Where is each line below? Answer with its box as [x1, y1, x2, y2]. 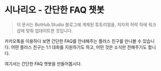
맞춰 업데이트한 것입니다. [25, 27, 73, 33]
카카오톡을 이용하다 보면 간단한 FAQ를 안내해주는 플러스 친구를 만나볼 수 [4, 38, 142, 44]
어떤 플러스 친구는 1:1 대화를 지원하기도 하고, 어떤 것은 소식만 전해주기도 [11, 44, 147, 50]
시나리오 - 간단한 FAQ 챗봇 [4, 4, 104, 16]
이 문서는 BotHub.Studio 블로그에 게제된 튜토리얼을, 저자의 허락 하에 [16, 22, 147, 27]
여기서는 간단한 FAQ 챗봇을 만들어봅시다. [4, 61, 82, 67]
